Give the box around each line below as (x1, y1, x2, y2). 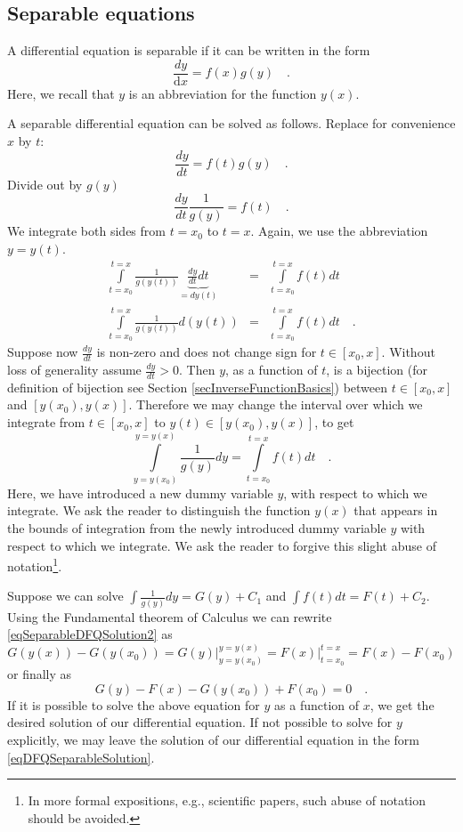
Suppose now (7, 343, 78, 361)
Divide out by (7, 174, 83, 193)
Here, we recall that (7, 84, 115, 102)
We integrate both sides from (7, 222, 166, 240)
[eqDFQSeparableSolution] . (7, 747, 155, 766)
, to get (314, 413, 354, 432)
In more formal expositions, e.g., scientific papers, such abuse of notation (28, 791, 426, 810)
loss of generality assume (7, 360, 142, 379)
